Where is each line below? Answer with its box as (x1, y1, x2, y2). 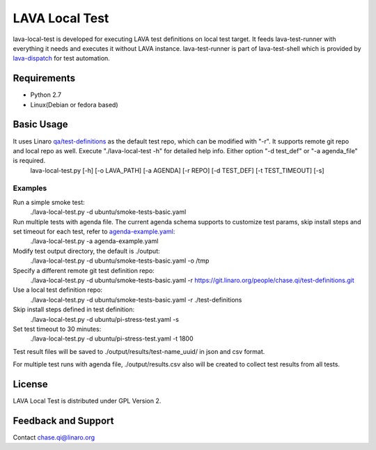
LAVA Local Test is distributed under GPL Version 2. (13, 397, 162, 405)
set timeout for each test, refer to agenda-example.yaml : (13, 227, 175, 236)
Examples (13, 183, 47, 193)
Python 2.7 (30, 91, 62, 99)
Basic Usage (13, 118, 68, 130)
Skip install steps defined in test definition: (13, 305, 135, 313)
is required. (13, 157, 45, 165)
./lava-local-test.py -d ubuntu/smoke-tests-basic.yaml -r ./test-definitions (30, 295, 242, 304)
